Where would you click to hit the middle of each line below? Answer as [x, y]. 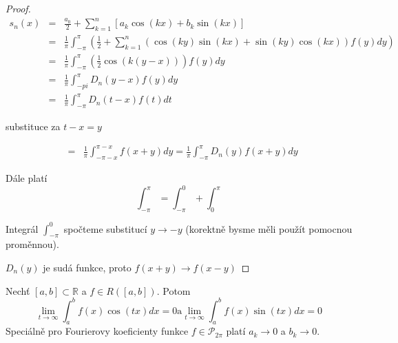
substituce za [33, 126]
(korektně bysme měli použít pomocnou [269, 228]
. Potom [174, 290]
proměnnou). [32, 244]
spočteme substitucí [105, 228]
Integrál [22, 228]
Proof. [18, 8]
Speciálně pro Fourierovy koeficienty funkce [97, 331]
